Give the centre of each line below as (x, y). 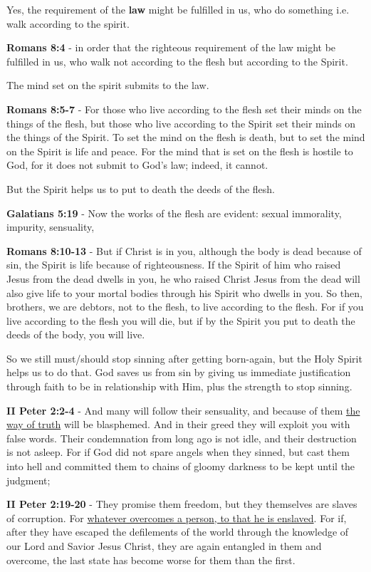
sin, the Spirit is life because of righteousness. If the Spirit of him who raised (174, 265)
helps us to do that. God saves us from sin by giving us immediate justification (179, 372)
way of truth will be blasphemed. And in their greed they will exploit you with (178, 424)
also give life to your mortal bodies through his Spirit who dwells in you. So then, (184, 292)
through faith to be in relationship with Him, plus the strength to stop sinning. (179, 386)
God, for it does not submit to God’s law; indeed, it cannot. (137, 165)
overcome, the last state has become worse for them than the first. (151, 560)
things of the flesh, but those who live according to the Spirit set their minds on (181, 123)
